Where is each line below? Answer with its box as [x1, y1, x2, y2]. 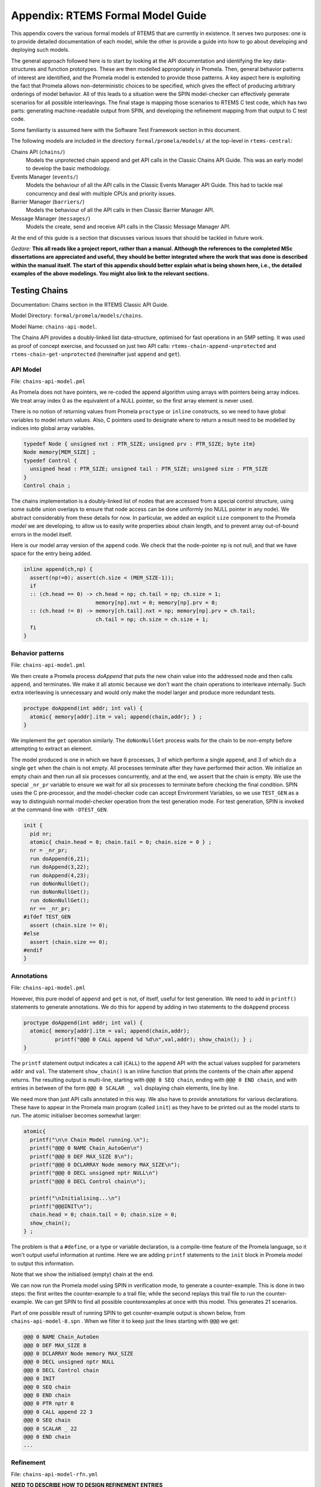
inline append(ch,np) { [23, 566, 93, 573]
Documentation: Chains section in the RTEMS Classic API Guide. [11, 301, 169, 308]
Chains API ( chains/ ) [11, 148, 65, 155]
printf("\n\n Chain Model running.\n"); [30, 1136, 149, 1143]
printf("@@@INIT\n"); [30, 1203, 93, 1210]
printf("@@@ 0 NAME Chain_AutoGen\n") [30, 1145, 143, 1152]
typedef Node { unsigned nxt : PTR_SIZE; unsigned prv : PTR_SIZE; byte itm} [23, 441, 256, 447]
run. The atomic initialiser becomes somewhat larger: [11, 1112, 141, 1119]
